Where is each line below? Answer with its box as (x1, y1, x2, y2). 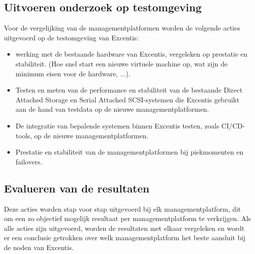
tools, (15, 130, 32, 140)
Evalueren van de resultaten (4, 180, 150, 195)
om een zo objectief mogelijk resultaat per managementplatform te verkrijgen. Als (4, 213, 251, 223)
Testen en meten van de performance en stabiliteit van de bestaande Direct (15, 85, 243, 95)
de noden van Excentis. (4, 242, 74, 252)
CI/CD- (221, 120, 245, 130)
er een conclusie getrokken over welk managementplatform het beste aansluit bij (4, 232, 246, 243)
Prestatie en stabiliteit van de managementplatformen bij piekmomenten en (15, 147, 244, 157)
